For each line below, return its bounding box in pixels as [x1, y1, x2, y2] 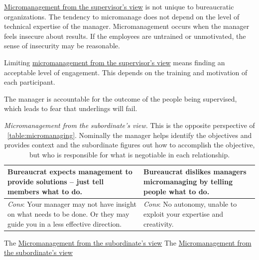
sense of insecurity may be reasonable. [4, 40, 120, 51]
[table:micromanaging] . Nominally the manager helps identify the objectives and [7, 130, 252, 140]
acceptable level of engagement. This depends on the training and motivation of [4, 67, 248, 77]
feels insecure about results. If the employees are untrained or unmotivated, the [4, 30, 246, 41]
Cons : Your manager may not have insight [7, 199, 136, 209]
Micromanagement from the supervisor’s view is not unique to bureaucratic [4, 1, 234, 11]
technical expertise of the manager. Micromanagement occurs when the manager [4, 21, 250, 31]
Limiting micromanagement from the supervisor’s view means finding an [4, 57, 225, 67]
